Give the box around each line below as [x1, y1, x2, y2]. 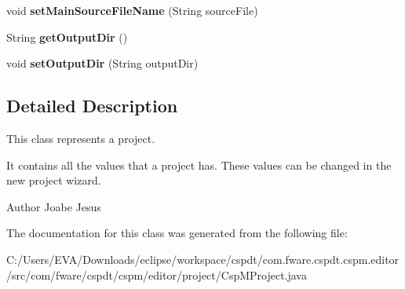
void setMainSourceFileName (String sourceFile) [6, 2, 258, 18]
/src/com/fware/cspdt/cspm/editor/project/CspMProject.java [6, 266, 307, 283]
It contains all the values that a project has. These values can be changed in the [6, 156, 392, 173]
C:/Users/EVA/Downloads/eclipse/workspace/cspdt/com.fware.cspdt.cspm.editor [6, 251, 400, 267]
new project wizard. [6, 172, 101, 188]
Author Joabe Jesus [6, 198, 101, 214]
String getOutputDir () [6, 28, 128, 45]
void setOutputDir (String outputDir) [6, 55, 199, 71]
